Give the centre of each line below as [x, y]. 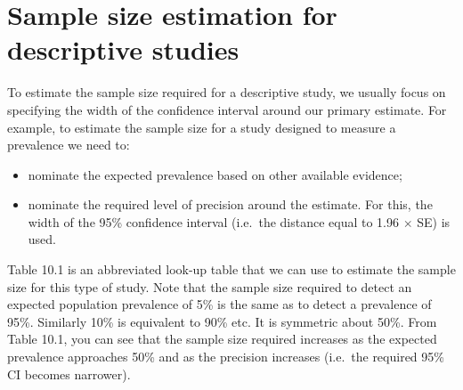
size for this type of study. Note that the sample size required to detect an [210, 286]
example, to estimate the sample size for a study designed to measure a [202, 127]
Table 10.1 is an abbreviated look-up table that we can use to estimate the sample [231, 269]
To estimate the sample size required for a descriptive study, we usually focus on [227, 92]
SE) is [434, 221]
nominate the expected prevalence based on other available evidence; [215, 174]
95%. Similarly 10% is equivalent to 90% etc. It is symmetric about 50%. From [222, 321]
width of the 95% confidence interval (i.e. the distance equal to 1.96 [214, 221]
